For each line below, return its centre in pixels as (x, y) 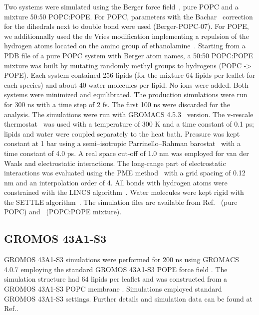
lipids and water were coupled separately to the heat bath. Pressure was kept (122, 133)
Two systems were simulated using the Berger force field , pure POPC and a (121, 6)
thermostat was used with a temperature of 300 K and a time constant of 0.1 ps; (129, 124)
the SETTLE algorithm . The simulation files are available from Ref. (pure (121, 202)
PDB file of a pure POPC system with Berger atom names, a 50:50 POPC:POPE (129, 55)
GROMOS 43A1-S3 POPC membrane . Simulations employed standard (113, 289)
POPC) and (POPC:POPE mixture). (63, 212)
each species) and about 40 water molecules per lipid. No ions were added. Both (126, 84)
